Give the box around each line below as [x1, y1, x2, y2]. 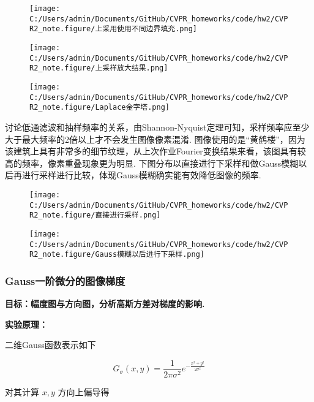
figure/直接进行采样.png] [64, 211, 161, 220]
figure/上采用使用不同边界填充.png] [64, 25, 197, 34]
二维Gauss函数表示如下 [5, 338, 96, 351]
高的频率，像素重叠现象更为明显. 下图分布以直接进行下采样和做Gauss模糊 [5, 156, 299, 169]
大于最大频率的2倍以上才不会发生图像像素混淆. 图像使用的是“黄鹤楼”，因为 [5, 132, 305, 145]
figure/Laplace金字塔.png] [64, 103, 170, 112]
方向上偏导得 [58, 385, 110, 398]
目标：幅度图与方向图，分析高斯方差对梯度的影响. [5, 297, 205, 310]
